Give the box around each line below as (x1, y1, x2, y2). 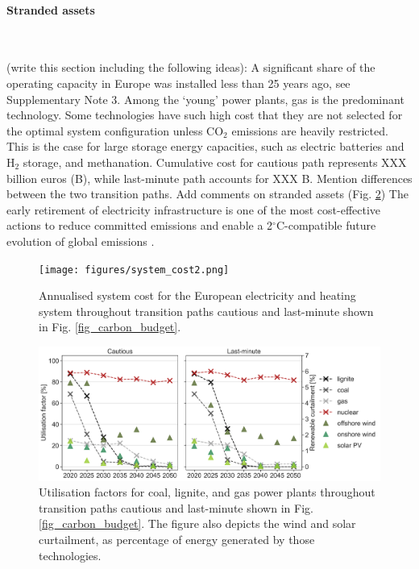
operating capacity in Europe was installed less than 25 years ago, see (6, 74, 351, 91)
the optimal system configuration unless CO (6, 122, 224, 139)
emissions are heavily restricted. (231, 122, 388, 139)
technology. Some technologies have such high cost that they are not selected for (6, 106, 403, 123)
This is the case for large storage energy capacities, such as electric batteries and (6, 138, 404, 155)
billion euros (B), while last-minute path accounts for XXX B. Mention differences (6, 169, 413, 186)
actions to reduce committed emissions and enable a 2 (6, 217, 273, 234)
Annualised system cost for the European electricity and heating (39, 287, 356, 304)
